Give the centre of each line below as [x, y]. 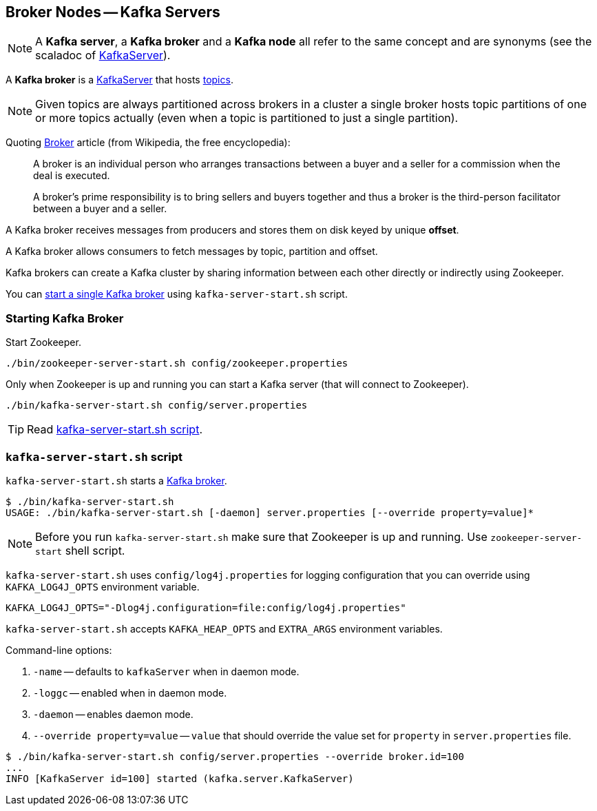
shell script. [95, 550]
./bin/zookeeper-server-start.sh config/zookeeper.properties [177, 363]
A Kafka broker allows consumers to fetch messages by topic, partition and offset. [192, 251]
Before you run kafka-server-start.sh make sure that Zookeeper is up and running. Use [261, 536]
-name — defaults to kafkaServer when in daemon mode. [166, 671]
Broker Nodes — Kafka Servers [113, 12]
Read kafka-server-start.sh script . [115, 430]
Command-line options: [59, 650]
